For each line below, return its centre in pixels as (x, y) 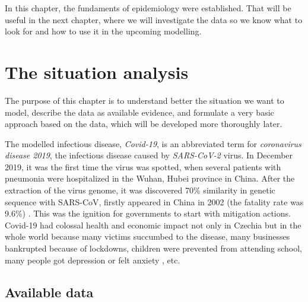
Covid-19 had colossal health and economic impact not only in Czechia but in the (153, 225)
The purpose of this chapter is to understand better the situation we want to (145, 100)
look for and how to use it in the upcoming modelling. (103, 31)
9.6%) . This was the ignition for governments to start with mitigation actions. (148, 213)
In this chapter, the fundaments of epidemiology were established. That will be (148, 8)
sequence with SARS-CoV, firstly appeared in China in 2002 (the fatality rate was (154, 201)
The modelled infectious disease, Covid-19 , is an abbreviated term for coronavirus (153, 143)
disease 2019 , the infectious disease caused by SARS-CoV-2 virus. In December (149, 155)
